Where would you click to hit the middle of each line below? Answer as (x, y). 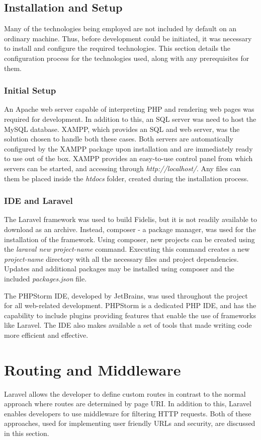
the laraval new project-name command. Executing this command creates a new (127, 249)
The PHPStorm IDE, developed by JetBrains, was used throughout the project (126, 295)
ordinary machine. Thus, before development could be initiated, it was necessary (128, 38)
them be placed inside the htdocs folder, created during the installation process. (126, 178)
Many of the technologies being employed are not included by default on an (120, 28)
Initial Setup (30, 90)
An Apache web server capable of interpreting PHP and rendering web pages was (129, 109)
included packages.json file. (46, 278)
